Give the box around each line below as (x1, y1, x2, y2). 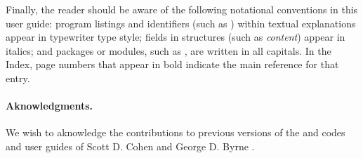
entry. (6, 70, 30, 85)
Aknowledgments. (6, 98, 93, 113)
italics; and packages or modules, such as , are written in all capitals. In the (6, 43, 331, 58)
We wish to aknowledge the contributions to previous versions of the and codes (6, 125, 345, 140)
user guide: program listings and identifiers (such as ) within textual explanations (6, 15, 356, 30)
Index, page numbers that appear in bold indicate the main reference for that (6, 57, 339, 72)
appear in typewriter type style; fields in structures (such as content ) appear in (6, 29, 345, 44)
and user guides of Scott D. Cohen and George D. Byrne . (6, 138, 255, 153)
